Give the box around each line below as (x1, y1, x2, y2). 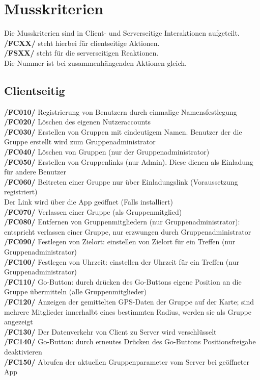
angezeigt (4, 316, 33, 327)
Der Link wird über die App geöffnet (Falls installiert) (4, 196, 173, 207)
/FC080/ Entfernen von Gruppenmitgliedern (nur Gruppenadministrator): (4, 216, 240, 227)
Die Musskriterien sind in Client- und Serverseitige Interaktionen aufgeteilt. (4, 28, 240, 38)
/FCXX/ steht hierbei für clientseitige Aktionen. (4, 37, 160, 48)
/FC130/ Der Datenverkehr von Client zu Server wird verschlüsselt (4, 326, 217, 337)
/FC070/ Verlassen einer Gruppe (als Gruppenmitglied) (4, 206, 182, 217)
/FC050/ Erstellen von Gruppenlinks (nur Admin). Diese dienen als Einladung (4, 156, 253, 167)
